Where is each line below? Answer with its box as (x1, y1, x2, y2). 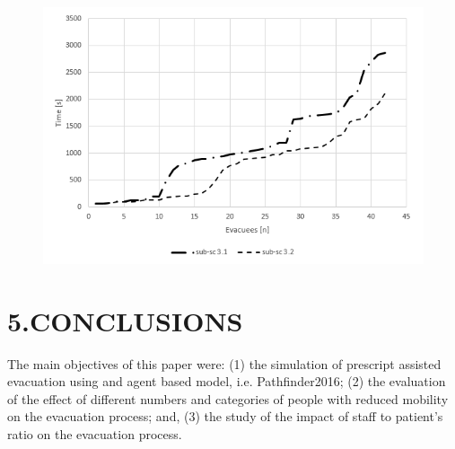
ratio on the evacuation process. (7, 424, 182, 443)
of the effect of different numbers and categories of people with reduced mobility (7, 389, 449, 408)
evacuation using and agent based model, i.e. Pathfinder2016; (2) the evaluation (7, 372, 446, 391)
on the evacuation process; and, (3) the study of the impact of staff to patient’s (7, 407, 443, 426)
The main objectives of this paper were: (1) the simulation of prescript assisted (7, 354, 442, 373)
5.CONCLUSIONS (7, 302, 243, 339)
